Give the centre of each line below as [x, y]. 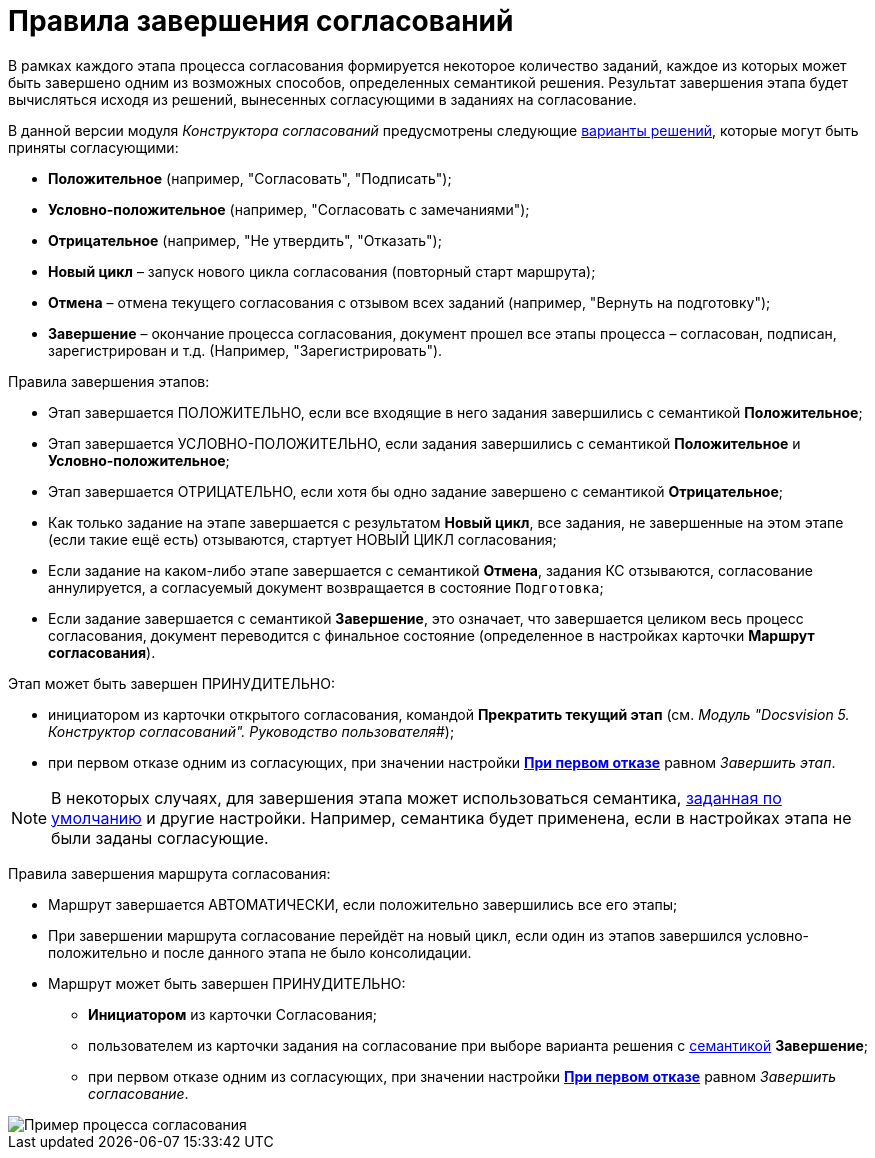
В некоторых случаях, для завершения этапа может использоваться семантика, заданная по [416, 797]
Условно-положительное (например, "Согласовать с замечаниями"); [289, 209]
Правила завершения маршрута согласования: [169, 873]
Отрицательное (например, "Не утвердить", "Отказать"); [245, 240]
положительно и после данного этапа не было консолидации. [260, 952]
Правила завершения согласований [261, 21]
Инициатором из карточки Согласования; [232, 1014]
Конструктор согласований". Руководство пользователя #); [251, 731]
